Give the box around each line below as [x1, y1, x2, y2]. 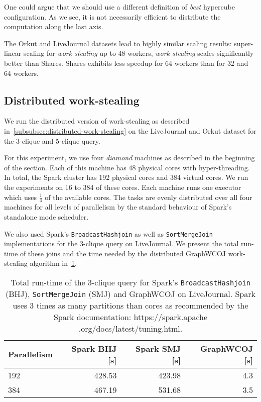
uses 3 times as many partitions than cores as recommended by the [13, 299, 248, 311]
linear [4, 48, 22, 58]
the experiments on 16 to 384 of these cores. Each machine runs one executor [4, 181, 241, 192]
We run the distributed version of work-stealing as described [4, 116, 190, 126]
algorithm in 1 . [30, 258, 77, 268]
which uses [4, 191, 37, 202]
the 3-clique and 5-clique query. [4, 135, 100, 146]
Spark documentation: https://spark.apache [53, 311, 208, 323]
